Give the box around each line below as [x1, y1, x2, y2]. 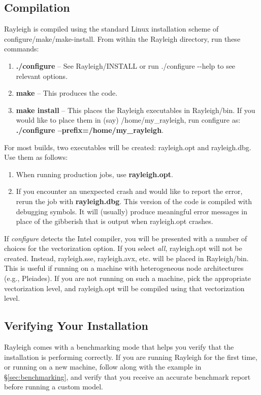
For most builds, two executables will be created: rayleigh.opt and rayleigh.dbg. [4, 142, 251, 152]
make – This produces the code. [16, 88, 118, 98]
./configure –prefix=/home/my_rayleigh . [16, 124, 164, 135]
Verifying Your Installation [4, 318, 148, 333]
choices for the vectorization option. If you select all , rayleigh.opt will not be [4, 243, 242, 253]
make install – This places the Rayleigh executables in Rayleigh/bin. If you [16, 104, 255, 115]
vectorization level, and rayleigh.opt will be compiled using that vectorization [4, 283, 245, 293]
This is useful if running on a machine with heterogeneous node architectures [4, 263, 244, 273]
